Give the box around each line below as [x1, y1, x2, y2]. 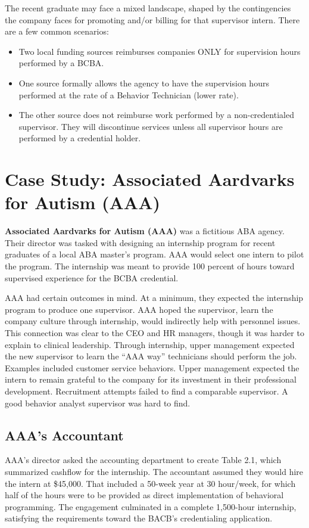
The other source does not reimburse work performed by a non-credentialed [18, 108, 294, 121]
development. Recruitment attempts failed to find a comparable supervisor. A [5, 384, 288, 397]
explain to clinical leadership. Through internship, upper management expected [5, 338, 295, 350]
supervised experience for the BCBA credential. [5, 271, 179, 284]
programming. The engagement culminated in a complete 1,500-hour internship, [5, 500, 296, 513]
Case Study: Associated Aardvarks [5, 167, 295, 191]
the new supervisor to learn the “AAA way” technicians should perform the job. [5, 350, 297, 362]
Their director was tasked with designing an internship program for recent [5, 236, 276, 249]
